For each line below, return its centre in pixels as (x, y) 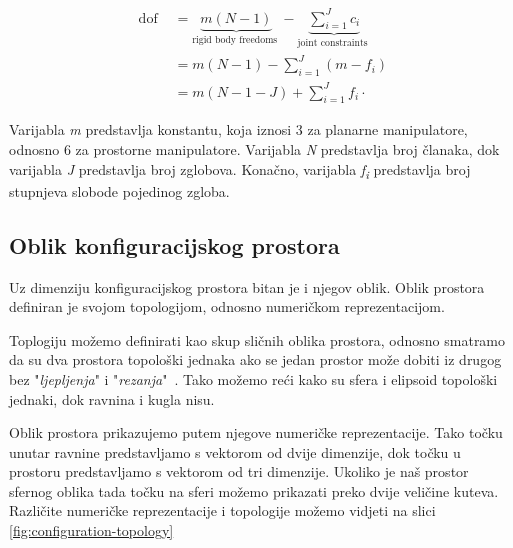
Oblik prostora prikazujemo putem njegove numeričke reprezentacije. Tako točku (256, 432)
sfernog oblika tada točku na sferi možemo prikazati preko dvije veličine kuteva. (254, 490)
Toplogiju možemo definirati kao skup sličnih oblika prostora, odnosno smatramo (257, 339)
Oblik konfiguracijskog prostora (174, 244)
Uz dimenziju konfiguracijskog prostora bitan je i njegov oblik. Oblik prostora (247, 286)
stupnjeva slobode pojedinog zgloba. (119, 190)
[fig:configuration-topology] (91, 530)
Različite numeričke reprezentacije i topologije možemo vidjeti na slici (222, 510)
